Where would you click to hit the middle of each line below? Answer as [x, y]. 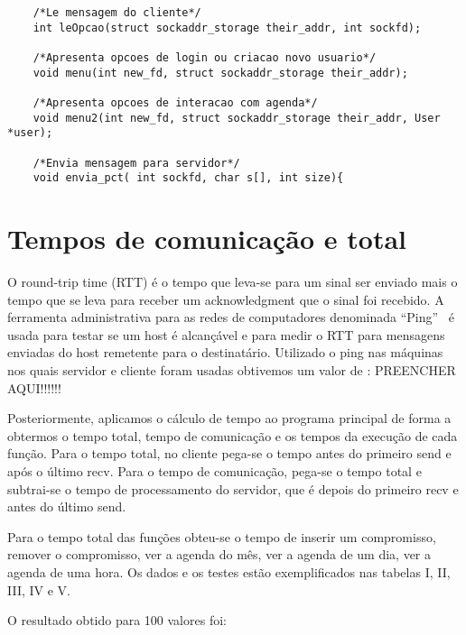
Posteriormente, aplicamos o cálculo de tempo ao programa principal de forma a [229, 418]
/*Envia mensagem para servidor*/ [136, 163]
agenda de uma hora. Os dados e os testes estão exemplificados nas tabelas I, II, [229, 571]
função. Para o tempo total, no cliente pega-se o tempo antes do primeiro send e [229, 453]
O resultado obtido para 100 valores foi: [117, 620]
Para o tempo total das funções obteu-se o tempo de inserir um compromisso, [222, 536]
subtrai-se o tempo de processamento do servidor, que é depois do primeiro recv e [233, 488]
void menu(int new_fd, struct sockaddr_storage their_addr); [220, 73]
